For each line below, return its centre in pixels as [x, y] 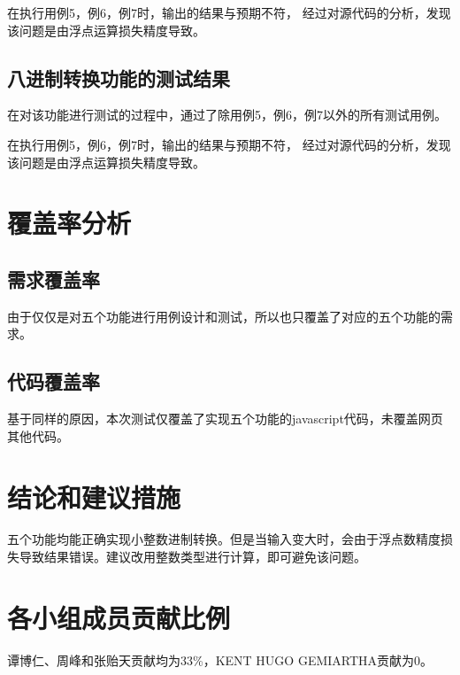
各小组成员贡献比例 [119, 617]
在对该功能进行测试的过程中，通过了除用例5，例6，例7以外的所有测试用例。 [227, 115]
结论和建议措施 [94, 497]
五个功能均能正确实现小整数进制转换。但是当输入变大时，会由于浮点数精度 [224, 539]
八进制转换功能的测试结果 [119, 78]
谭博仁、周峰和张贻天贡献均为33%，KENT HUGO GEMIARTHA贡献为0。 [220, 659]
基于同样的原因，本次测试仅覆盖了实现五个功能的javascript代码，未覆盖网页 [225, 419]
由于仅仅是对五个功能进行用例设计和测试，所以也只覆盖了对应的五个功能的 [224, 316]
